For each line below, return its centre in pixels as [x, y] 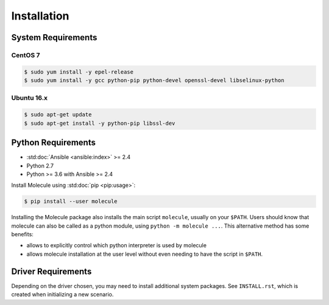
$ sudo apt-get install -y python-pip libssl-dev [100, 123]
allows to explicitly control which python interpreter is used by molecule [117, 245]
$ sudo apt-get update [58, 115]
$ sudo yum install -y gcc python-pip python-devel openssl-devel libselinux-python [154, 80]
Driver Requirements [51, 271]
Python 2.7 [40, 166]
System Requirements [54, 37]
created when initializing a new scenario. [62, 295]
